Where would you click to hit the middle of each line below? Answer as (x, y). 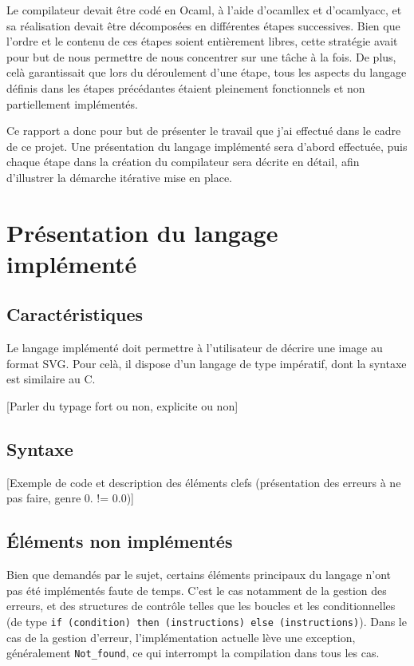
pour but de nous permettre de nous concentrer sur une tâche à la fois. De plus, (201, 56)
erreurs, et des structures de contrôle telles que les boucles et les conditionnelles (201, 606)
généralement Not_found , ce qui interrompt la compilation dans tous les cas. (193, 653)
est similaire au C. (51, 379)
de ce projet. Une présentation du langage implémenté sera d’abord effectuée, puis (207, 146)
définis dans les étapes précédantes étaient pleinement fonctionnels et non (186, 87)
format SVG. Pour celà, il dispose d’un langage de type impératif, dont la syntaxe (207, 363)
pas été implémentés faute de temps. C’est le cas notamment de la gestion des (197, 590)
